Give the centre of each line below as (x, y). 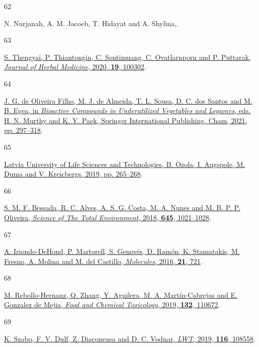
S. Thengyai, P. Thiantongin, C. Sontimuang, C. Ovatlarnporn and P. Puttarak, (127, 57)
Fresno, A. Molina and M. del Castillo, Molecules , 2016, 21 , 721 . (103, 261)
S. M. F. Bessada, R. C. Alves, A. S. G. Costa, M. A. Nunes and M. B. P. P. (122, 207)
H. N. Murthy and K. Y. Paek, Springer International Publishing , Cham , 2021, (126, 120)
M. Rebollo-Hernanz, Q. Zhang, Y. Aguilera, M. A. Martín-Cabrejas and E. (121, 294)
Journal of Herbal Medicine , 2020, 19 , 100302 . (75, 67)
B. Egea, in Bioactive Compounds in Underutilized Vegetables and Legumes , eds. (127, 110)
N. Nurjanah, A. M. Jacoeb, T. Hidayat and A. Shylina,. (91, 23)
